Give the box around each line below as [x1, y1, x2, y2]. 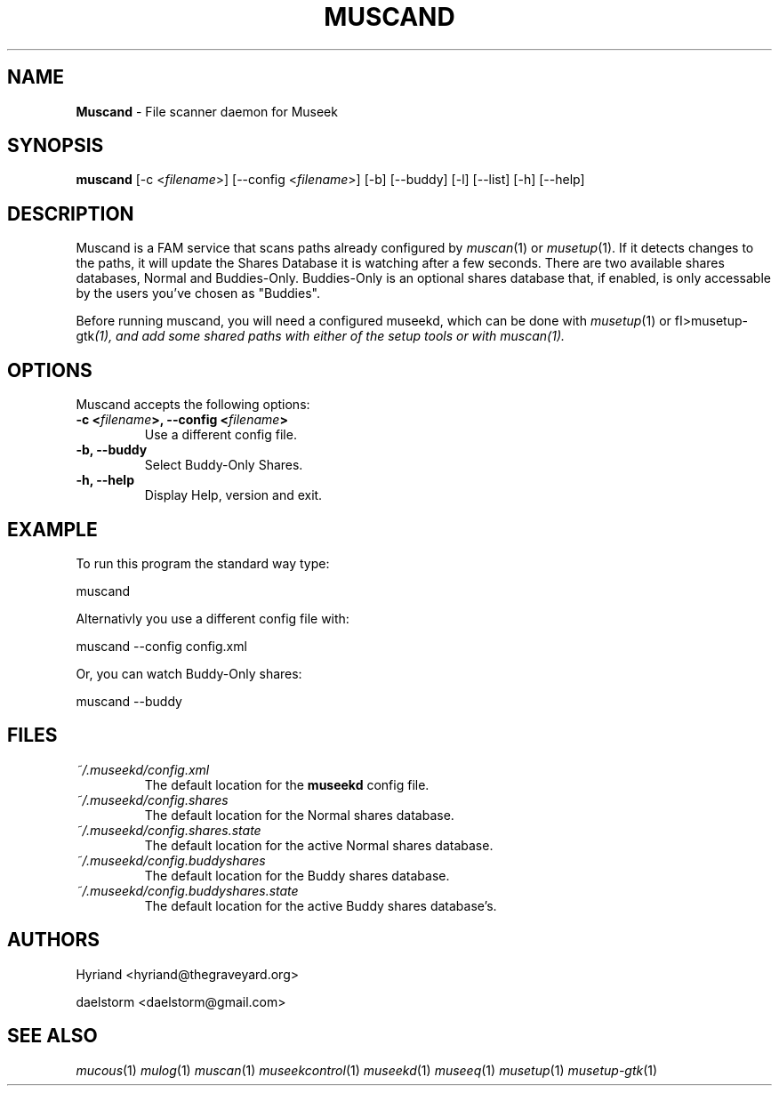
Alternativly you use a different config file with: [76, 610, 349, 626]
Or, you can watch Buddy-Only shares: [76, 665, 302, 681]
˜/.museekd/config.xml [76, 761, 210, 777]
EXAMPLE [7, 518, 98, 541]
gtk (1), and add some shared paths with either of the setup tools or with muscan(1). [76, 328, 566, 344]
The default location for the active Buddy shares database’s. [144, 897, 497, 913]
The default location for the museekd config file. [144, 776, 430, 792]
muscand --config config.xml [76, 638, 247, 654]
